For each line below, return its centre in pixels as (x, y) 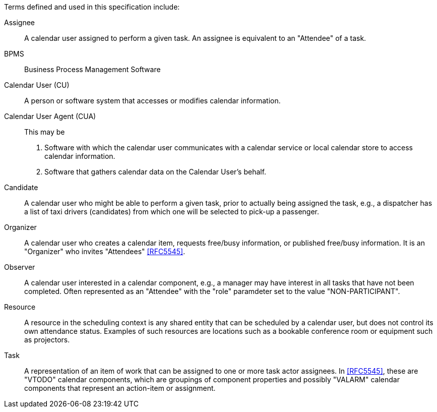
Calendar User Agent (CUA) (50, 116)
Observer (20, 267)
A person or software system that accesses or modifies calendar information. (152, 101)
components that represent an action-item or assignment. (120, 388)
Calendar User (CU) (37, 85)
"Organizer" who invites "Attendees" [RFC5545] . (105, 251)
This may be (45, 132)
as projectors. (47, 340)
